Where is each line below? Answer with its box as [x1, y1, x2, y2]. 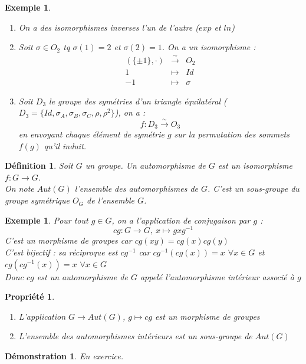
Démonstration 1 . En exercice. [5, 349, 124, 362]
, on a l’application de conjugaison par [111, 214, 251, 226]
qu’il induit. [44, 139, 87, 152]
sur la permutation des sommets [174, 128, 289, 140]
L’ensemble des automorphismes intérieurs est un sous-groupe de [18, 330, 252, 342]
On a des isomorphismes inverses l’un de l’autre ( [18, 21, 199, 33]
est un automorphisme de [37, 270, 128, 283]
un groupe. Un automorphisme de [85, 159, 206, 172]
